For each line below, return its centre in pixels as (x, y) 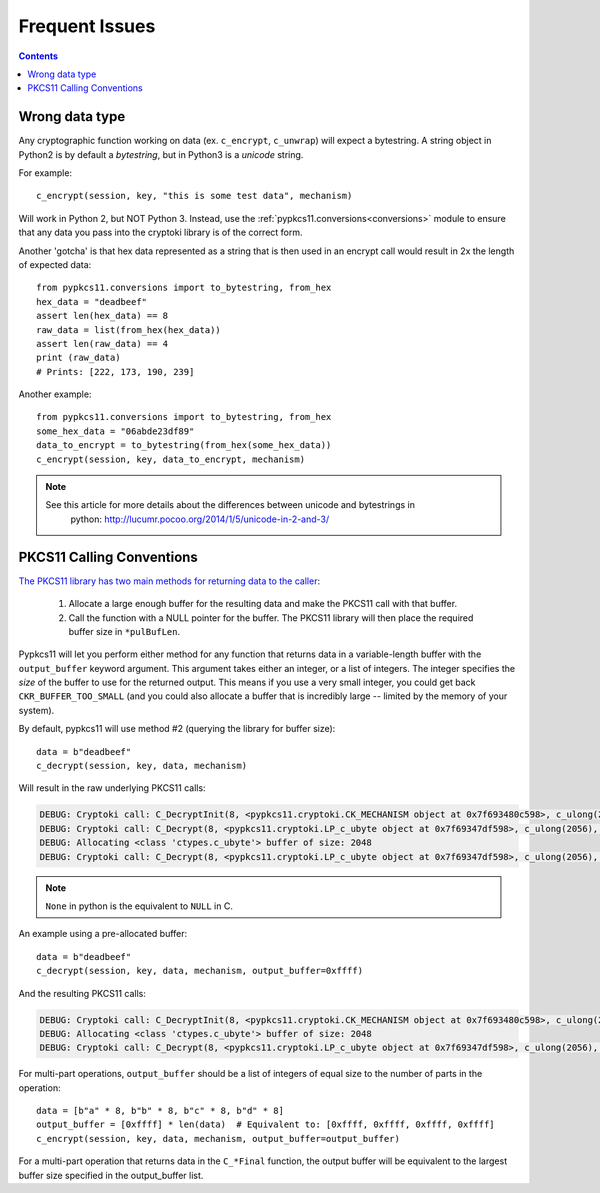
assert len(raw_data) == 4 (102, 343)
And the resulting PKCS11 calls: (82, 993)
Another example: (55, 394)
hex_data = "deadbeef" (92, 301)
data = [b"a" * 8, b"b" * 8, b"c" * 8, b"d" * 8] (160, 1111)
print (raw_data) (78, 358)
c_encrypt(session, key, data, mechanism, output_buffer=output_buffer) (218, 1138)
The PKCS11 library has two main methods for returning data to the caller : (169, 581)
